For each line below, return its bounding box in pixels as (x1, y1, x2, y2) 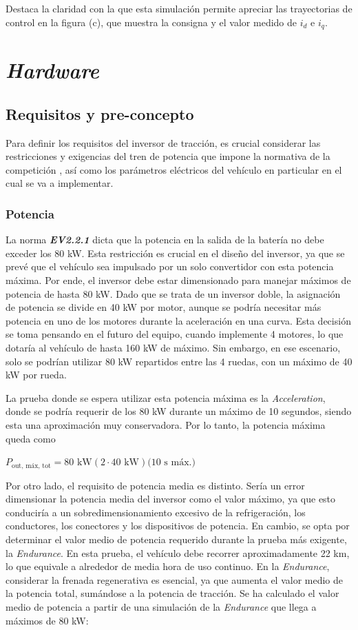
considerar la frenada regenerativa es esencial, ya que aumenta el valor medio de (6, 572, 344, 587)
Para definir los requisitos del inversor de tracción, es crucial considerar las (6, 135, 321, 150)
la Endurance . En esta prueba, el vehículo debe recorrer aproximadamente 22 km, (6, 545, 350, 560)
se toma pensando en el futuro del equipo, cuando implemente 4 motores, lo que (6, 327, 344, 341)
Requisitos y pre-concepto (6, 103, 194, 124)
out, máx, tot (12, 462, 51, 469)
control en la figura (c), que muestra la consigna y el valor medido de (6, 14, 297, 29)
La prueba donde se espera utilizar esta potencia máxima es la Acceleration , (6, 390, 326, 405)
